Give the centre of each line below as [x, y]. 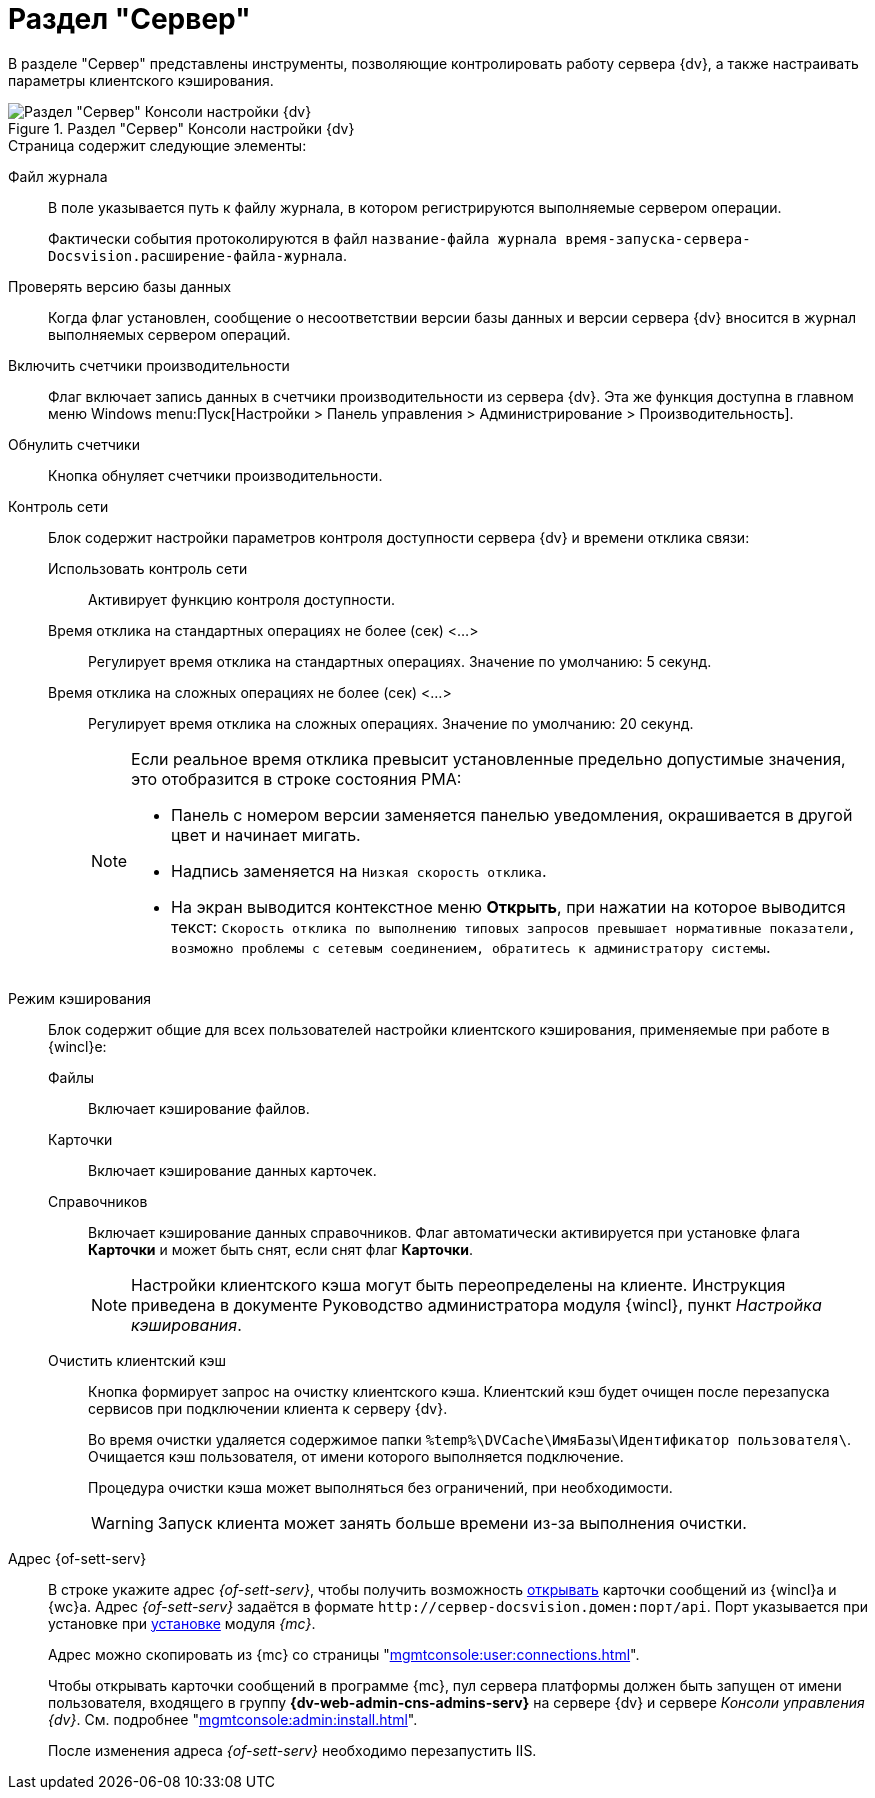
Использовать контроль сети [148, 568]
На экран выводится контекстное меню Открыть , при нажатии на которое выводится [508, 906]
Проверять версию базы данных [120, 286]
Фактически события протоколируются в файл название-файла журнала [302, 238]
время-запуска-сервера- [658, 238]
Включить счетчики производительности [149, 365]
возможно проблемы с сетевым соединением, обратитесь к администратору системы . [471, 946]
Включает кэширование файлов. [199, 1108]
